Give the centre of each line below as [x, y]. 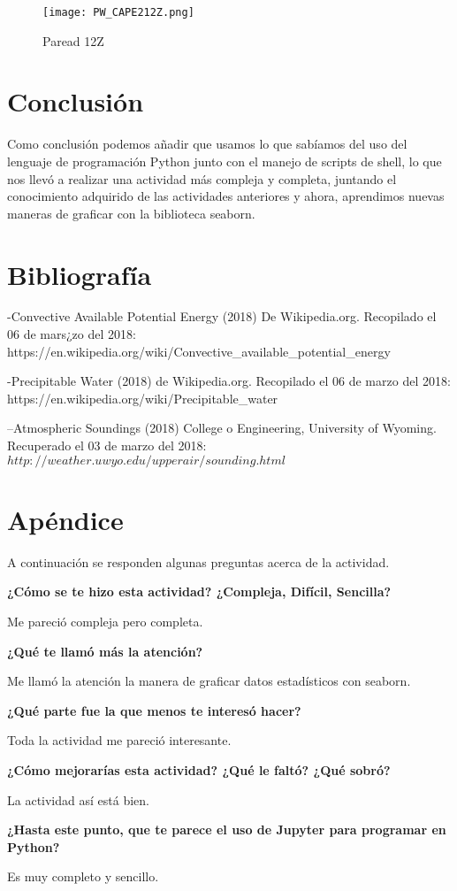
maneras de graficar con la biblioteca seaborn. [131, 213]
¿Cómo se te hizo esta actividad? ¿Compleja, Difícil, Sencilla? [199, 591]
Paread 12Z [73, 40]
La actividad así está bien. [78, 799]
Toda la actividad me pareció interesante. [119, 740]
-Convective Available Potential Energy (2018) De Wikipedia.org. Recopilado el [222, 316]
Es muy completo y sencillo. [83, 876]
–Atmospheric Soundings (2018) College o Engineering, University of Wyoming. [222, 428]
